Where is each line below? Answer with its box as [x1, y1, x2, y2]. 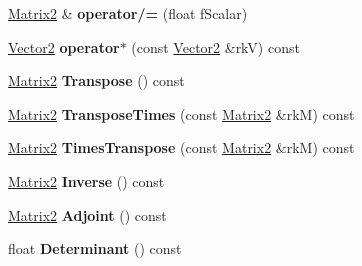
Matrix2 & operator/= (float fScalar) [8, 3, 248, 23]
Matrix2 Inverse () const [8, 170, 165, 191]
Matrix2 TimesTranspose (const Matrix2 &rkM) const [8, 137, 355, 158]
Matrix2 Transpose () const [8, 70, 185, 91]
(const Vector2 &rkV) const [131, 36, 300, 57]
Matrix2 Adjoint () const [8, 204, 167, 225]
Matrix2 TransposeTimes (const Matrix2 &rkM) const [8, 103, 355, 124]
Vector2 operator [8, 36, 120, 57]
